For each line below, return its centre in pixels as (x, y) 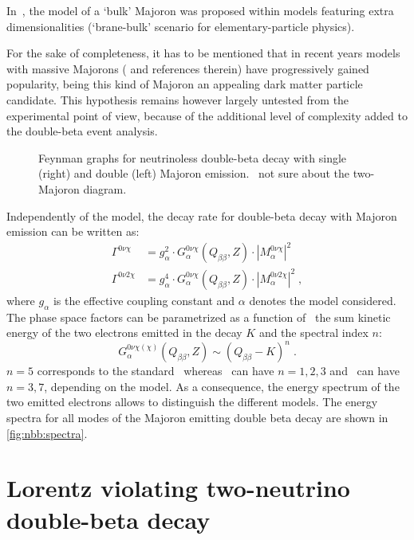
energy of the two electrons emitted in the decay (124, 333)
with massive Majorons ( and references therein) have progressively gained (188, 68)
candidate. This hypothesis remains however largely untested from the (178, 99)
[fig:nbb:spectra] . (47, 433)
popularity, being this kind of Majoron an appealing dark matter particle (185, 84)
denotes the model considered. (323, 300)
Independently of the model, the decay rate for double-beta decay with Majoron (202, 215)
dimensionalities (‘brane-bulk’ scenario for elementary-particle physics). (181, 26)
